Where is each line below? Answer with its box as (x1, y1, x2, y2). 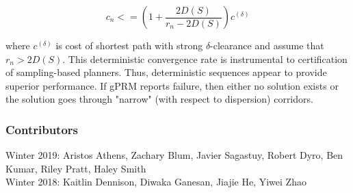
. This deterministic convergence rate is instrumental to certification (62, 51, 348, 66)
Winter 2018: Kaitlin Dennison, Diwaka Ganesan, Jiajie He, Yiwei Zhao (5, 175, 306, 189)
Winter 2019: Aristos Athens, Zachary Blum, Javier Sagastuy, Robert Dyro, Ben (5, 148, 343, 162)
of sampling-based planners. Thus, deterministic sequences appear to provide (5, 65, 327, 79)
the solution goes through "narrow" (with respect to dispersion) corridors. (5, 92, 313, 106)
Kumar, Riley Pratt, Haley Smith (5, 161, 146, 175)
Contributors (5, 120, 79, 138)
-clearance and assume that (210, 38, 324, 52)
